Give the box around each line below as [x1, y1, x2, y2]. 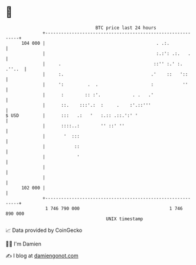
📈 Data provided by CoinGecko [5, 227, 83, 234]
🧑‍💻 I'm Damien [5, 240, 42, 247]
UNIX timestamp [106, 215, 143, 222]
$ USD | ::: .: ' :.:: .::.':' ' [5, 112, 138, 119]
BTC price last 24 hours [95, 25, 157, 31]
